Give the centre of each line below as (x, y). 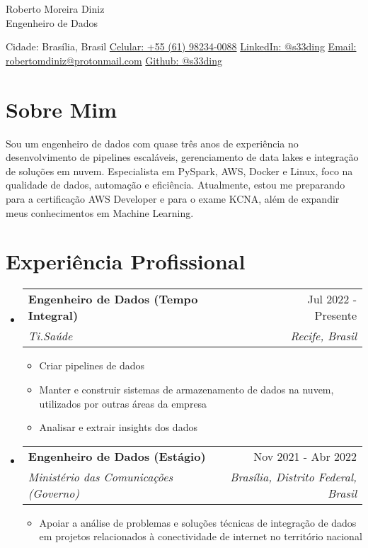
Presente (335, 315)
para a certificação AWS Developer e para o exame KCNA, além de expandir (173, 199)
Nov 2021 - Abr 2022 (305, 456)
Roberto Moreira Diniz (55, 9)
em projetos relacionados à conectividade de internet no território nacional (201, 536)
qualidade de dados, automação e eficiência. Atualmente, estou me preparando (176, 185)
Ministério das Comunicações (100, 476)
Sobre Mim (61, 109)
